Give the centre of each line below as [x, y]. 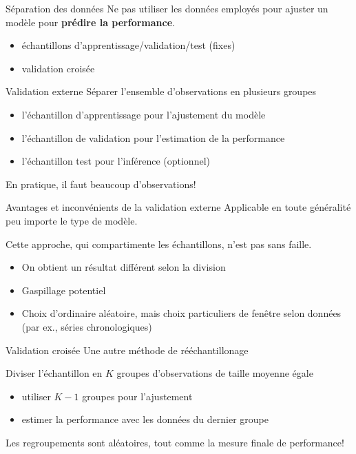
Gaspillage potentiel [64, 290]
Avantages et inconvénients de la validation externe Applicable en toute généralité [178, 207]
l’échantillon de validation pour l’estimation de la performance [153, 137]
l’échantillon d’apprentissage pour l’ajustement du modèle [144, 114]
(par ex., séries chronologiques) [87, 326]
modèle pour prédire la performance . [90, 22]
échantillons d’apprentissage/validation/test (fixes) [128, 45]
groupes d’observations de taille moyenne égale [215, 373]
